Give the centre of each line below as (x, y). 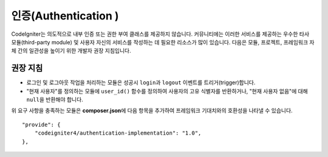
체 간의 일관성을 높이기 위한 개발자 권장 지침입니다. (71, 51)
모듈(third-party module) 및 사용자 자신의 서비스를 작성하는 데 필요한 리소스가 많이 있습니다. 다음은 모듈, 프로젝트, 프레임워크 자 (163, 42)
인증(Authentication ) (65, 16)
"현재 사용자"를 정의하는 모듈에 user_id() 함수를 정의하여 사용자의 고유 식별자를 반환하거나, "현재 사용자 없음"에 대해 (167, 91)
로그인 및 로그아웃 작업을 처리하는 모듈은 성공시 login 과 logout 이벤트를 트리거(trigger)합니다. (141, 82)
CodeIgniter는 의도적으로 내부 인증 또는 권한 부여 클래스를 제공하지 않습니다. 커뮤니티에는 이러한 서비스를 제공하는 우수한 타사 (160, 34)
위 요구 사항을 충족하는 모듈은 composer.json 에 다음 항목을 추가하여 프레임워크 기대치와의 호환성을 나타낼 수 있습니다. (152, 111)
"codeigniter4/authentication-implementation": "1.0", (118, 133)
